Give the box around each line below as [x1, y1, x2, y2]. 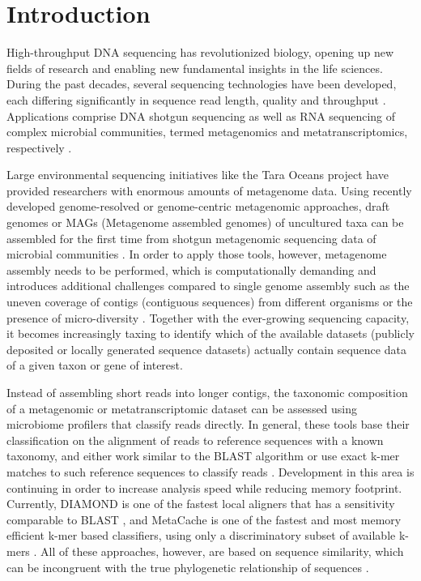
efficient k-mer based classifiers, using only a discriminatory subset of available [6, 527, 396, 544]
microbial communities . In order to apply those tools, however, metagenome [6, 246, 387, 263]
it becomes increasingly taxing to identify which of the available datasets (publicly [6, 325, 415, 342]
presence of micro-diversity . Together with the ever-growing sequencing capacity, [6, 309, 410, 326]
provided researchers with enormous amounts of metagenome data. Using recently [6, 182, 412, 199]
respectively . [6, 139, 72, 156]
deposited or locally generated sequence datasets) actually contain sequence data [6, 340, 406, 357]
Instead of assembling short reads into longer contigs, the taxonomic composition [6, 384, 408, 400]
